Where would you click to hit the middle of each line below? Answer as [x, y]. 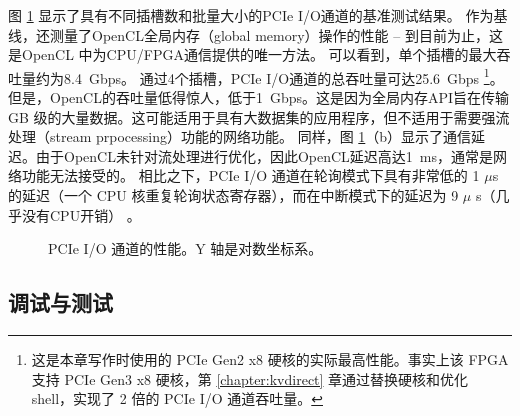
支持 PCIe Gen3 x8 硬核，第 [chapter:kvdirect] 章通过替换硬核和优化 [250, 378]
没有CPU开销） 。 [81, 214]
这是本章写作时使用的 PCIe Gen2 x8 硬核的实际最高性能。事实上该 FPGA [270, 358]
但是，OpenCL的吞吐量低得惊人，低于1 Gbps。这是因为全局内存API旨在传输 [259, 97]
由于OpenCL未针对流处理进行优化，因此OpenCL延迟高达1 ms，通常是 [264, 155]
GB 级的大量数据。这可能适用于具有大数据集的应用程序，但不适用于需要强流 [259, 116]
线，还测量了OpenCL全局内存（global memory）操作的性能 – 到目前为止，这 [255, 34]
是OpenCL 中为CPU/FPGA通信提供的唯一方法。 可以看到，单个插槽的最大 [252, 54]
